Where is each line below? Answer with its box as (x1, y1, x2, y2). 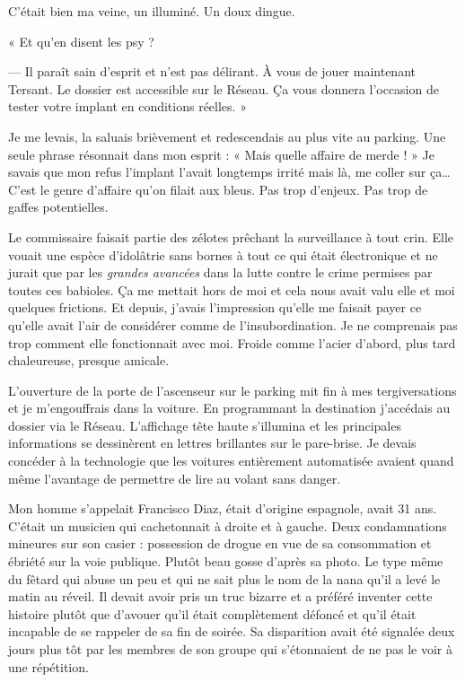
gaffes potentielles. (8, 197, 109, 216)
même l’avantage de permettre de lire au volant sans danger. (8, 468, 341, 487)
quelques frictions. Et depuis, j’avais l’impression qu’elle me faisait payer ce (8, 298, 422, 317)
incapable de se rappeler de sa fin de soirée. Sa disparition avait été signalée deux (8, 622, 455, 641)
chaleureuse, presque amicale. (8, 351, 170, 370)
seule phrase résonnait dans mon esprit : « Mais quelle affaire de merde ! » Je (8, 144, 434, 163)
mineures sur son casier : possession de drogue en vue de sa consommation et (8, 534, 432, 553)
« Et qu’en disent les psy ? (8, 31, 154, 50)
